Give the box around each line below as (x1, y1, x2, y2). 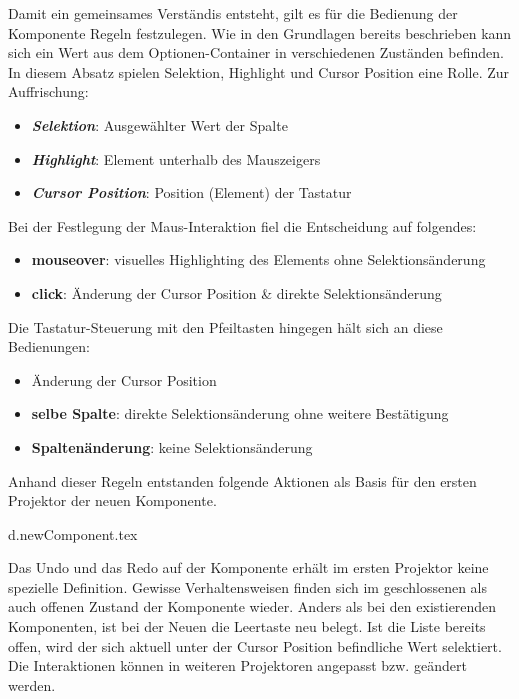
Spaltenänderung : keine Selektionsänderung (31, 436, 313, 457)
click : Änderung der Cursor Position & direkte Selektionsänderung (31, 282, 442, 303)
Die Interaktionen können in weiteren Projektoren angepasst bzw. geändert (8, 655, 467, 676)
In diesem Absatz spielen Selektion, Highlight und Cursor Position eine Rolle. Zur (8, 61, 510, 82)
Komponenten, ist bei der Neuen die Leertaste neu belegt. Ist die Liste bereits (8, 616, 486, 637)
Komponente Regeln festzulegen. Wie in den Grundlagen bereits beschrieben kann (8, 22, 512, 43)
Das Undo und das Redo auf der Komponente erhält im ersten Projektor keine (8, 557, 489, 578)
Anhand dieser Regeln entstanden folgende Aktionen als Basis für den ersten (8, 470, 477, 491)
